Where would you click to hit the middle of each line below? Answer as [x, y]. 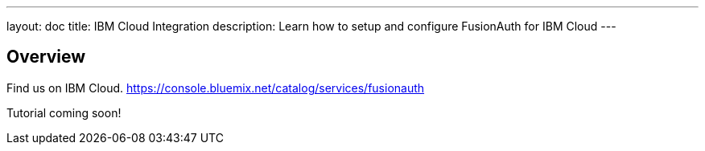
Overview [46, 57]
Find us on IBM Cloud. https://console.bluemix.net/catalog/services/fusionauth [216, 88]
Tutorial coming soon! [64, 112]
